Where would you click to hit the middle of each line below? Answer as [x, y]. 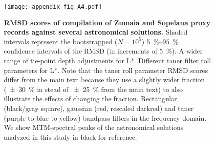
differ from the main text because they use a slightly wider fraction [105, 80]
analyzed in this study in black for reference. [71, 136]
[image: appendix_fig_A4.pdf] [53, 7]
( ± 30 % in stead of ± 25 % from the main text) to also [94, 89]
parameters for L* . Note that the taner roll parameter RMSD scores [106, 70]
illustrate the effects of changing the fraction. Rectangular [91, 99]
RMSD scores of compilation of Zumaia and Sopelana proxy [107, 22]
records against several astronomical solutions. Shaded [96, 32]
